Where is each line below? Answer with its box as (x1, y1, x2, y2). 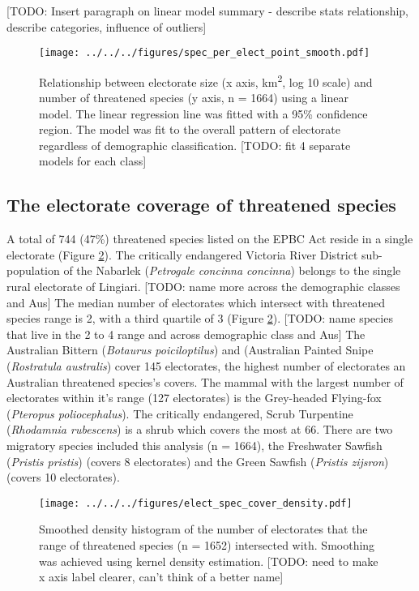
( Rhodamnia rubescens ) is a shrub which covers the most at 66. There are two (6, 421, 393, 438)
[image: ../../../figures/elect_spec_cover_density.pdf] (39, 497, 353, 509)
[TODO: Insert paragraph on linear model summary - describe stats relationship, (6, 2, 409, 19)
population (6, 262, 60, 279)
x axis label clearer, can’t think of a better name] (39, 568, 284, 585)
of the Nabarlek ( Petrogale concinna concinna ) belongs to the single (63, 262, 401, 279)
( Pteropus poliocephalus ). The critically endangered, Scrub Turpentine (6, 405, 353, 422)
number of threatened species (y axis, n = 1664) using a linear (39, 89, 348, 106)
